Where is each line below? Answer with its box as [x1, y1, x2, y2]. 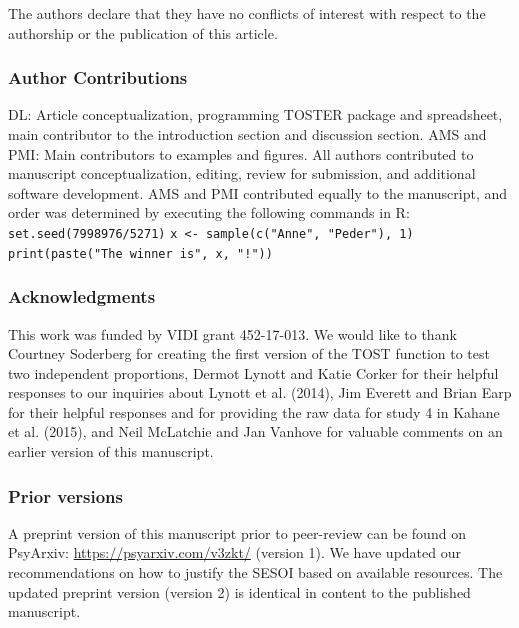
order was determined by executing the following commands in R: [8, 202, 410, 223]
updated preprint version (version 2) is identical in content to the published [8, 581, 471, 602]
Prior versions [8, 483, 123, 508]
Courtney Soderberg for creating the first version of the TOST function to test [8, 343, 490, 364]
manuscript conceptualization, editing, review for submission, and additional [8, 163, 476, 184]
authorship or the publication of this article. [8, 22, 278, 43]
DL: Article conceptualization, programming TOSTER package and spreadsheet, [8, 104, 503, 125]
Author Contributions [8, 65, 188, 90]
